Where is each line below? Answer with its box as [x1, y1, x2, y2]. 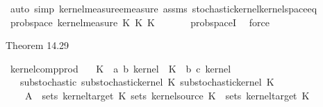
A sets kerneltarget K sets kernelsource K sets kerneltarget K [24, 88, 310, 102]
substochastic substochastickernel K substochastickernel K [19, 75, 274, 89]
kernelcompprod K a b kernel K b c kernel [10, 61, 231, 75]
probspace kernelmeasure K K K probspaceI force [10, 14, 270, 29]
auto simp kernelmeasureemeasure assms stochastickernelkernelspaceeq [10, 1, 317, 15]
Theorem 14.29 [6, 38, 69, 52]
